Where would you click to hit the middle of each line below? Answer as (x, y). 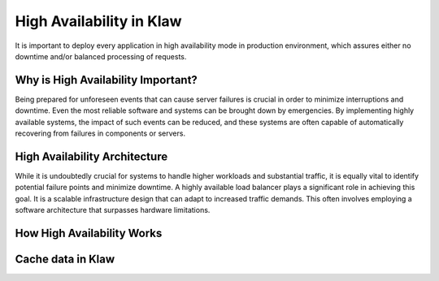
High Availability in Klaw (98, 21)
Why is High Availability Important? (106, 80)
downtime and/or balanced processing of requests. (101, 56)
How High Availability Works (89, 233)
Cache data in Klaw (65, 259)
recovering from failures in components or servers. (100, 133)
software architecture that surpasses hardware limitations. (113, 210)
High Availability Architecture (91, 156)
